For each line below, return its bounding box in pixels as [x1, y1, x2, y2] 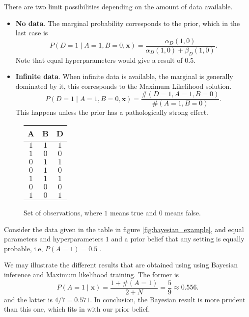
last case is [15, 27, 48, 38]
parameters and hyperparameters [4, 234, 104, 244]
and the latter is [4, 294, 53, 304]
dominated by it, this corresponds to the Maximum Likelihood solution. [15, 80, 232, 91]
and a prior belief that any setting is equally [111, 234, 245, 244]
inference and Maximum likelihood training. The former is [4, 269, 179, 280]
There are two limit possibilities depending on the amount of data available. [4, 1, 233, 11]
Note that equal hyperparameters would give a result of [15, 54, 183, 65]
